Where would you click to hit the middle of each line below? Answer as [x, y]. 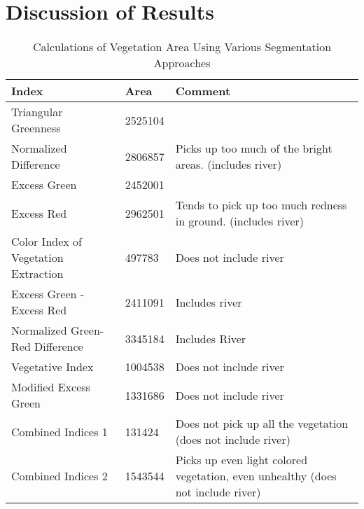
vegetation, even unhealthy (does [256, 476]
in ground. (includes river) [240, 221]
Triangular [37, 112]
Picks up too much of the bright [254, 148]
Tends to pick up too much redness [261, 205]
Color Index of [47, 242]
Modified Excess [51, 387]
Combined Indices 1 [59, 431]
